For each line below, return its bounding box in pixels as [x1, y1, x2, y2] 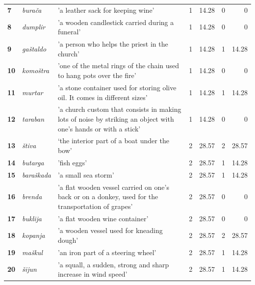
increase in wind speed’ [57, 269, 127, 279]
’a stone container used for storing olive [57, 82, 177, 92]
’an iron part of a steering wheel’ [57, 247, 156, 257]
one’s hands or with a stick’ [57, 123, 141, 133]
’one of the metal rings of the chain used [57, 60, 179, 71]
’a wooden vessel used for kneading [57, 225, 163, 235]
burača [22, 4, 42, 15]
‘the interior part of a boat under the [57, 135, 169, 146]
